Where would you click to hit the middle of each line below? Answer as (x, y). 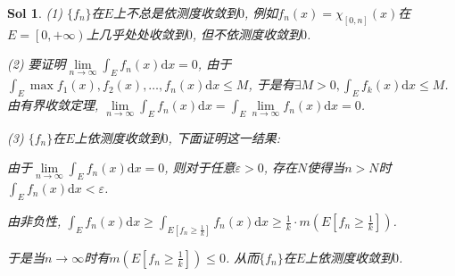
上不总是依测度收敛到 (175, 13)
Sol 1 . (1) (35, 13)
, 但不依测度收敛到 (247, 33)
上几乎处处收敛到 (136, 33)
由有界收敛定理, (53, 105)
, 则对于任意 (200, 167)
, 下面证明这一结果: (224, 137)
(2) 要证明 (37, 64)
